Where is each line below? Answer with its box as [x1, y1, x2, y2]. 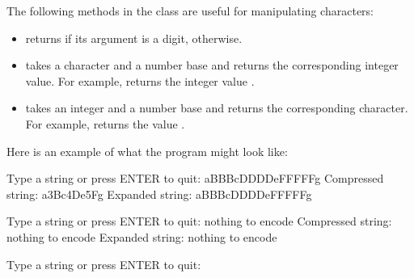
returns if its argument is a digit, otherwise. [25, 29, 243, 46]
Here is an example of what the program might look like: [6, 142, 288, 159]
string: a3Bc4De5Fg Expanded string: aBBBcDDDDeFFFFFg [6, 185, 312, 202]
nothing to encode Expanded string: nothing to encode [6, 228, 277, 245]
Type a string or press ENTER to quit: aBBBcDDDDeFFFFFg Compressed [6, 170, 384, 187]
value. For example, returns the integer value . [25, 72, 255, 89]
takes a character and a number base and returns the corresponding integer [25, 57, 399, 74]
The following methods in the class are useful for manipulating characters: [6, 2, 374, 19]
